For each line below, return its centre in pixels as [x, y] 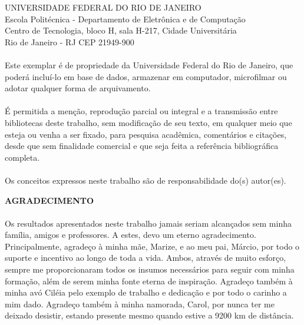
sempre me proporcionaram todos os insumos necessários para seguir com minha [150, 269]
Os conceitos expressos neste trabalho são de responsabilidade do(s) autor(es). [146, 180]
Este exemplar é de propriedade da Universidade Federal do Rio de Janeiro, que [149, 64]
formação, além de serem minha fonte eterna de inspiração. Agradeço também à [149, 281]
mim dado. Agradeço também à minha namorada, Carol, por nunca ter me [140, 304]
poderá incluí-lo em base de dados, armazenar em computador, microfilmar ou [146, 76]
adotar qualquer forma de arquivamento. [78, 88]
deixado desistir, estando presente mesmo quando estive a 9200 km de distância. [149, 315]
